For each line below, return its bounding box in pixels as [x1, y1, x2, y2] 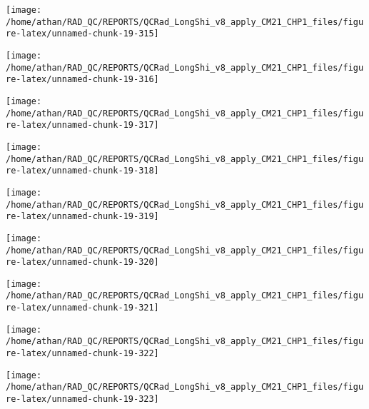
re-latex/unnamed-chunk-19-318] [6, 166, 159, 176]
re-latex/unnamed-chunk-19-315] [6, 29, 159, 39]
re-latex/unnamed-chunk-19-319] [6, 211, 159, 222]
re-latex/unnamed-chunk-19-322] [6, 348, 159, 359]
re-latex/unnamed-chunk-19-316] [6, 74, 159, 85]
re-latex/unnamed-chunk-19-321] [6, 303, 159, 313]
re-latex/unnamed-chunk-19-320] [6, 257, 159, 268]
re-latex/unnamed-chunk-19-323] [6, 394, 159, 405]
